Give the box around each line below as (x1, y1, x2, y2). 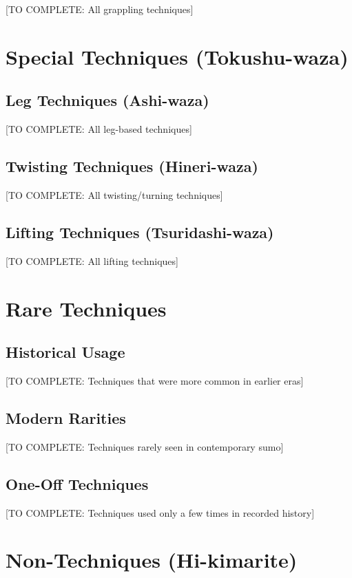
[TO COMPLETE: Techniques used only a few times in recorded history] (6, 505, 315, 520)
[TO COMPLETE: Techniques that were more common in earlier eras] (6, 373, 304, 387)
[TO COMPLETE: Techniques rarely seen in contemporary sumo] (6, 439, 284, 453)
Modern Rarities (6, 407, 126, 428)
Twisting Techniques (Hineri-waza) (6, 156, 258, 177)
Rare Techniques (6, 294, 167, 322)
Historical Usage (6, 341, 125, 363)
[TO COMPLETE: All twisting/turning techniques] (6, 187, 223, 202)
